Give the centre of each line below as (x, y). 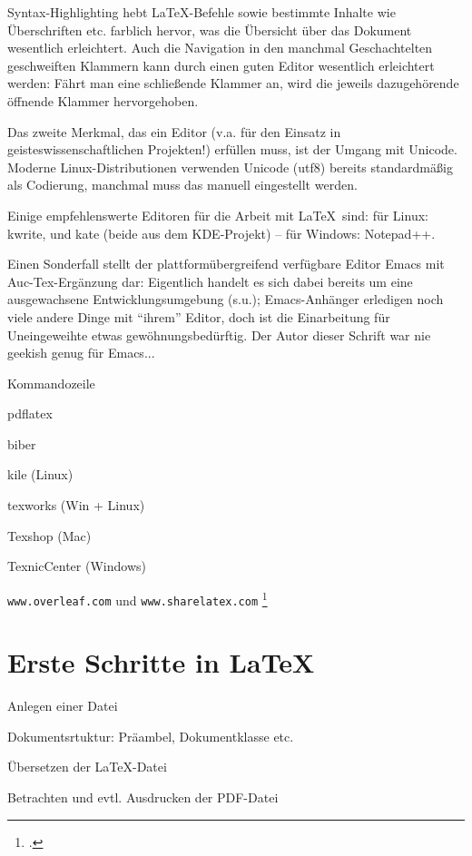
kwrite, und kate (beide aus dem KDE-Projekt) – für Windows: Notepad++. (221, 233)
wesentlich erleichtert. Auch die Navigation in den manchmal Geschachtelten (220, 48)
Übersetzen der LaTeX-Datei (87, 767)
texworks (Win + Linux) (76, 505)
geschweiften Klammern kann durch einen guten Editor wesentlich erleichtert (221, 65)
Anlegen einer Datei (63, 706)
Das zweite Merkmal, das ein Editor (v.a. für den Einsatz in (174, 131)
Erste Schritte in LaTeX (161, 662)
